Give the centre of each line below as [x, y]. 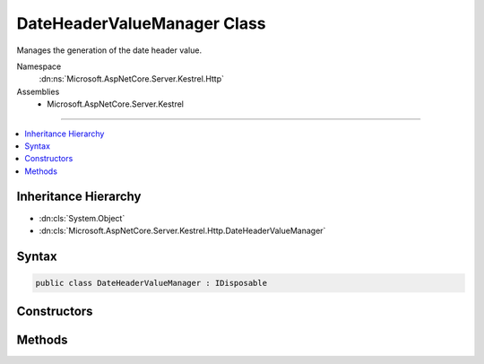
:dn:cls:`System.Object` [82, 218]
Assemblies [38, 91]
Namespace [39, 66]
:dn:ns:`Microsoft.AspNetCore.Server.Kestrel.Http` [131, 79]
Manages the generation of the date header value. [109, 50]
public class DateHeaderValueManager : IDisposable [151, 283]
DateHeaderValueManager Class [141, 23]
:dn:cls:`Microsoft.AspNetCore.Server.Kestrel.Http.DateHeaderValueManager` [182, 230]
